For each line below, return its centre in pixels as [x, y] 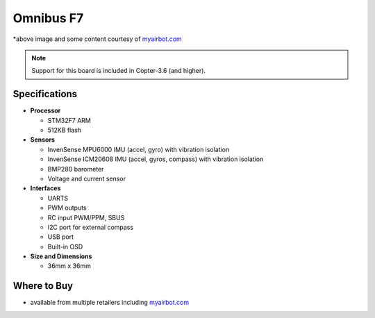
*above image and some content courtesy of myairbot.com [97, 39]
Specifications [45, 94]
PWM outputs [67, 208]
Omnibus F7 [48, 18]
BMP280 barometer [76, 169]
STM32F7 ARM [69, 120]
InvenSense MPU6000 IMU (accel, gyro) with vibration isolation [139, 149]
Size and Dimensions [61, 256]
